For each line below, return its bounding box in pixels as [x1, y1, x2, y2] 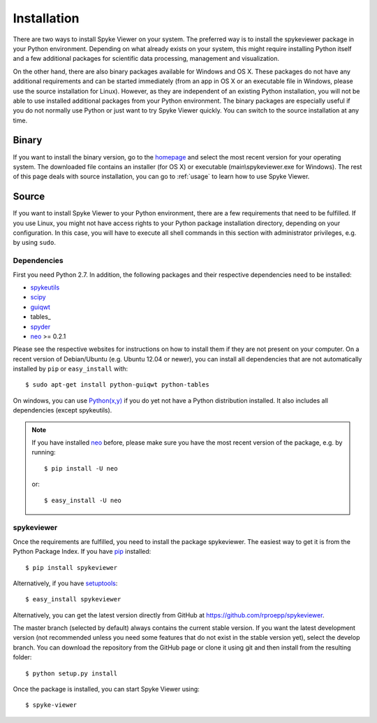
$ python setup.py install [25, 669, 118, 678]
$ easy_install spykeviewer [25, 595, 121, 603]
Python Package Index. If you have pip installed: [13, 547, 151, 556]
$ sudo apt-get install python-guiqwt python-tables [25, 381, 209, 389]
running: [31, 448, 56, 457]
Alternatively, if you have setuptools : [13, 579, 118, 587]
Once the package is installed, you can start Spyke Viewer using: [13, 685, 200, 694]
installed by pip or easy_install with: [13, 364, 128, 373]
